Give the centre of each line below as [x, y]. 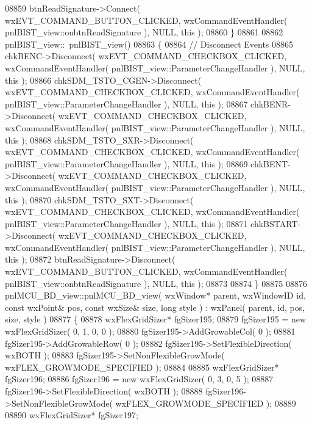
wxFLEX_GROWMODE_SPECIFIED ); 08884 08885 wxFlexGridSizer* [142, 367]
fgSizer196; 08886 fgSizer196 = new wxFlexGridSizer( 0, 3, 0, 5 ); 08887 [139, 379]
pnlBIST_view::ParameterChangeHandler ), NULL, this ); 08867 [126, 104]
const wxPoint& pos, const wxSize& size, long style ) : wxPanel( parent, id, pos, [155, 307]
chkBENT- [271, 163]
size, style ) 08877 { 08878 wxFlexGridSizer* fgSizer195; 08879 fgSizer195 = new [156, 319]
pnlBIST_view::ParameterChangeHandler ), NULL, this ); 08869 [126, 163]
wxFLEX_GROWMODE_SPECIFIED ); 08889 [206, 403]
